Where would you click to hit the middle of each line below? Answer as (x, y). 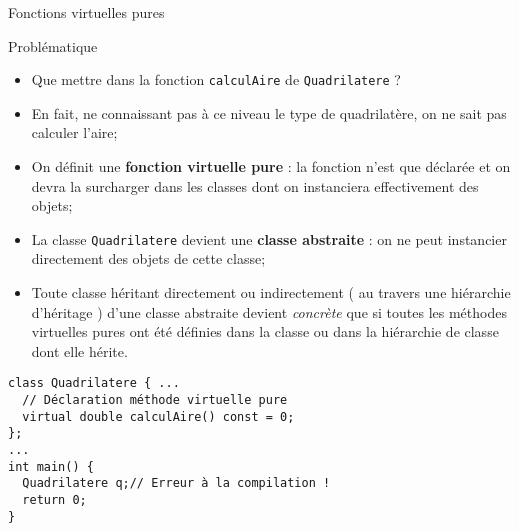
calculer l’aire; (74, 132)
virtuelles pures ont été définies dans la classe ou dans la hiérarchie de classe (265, 331)
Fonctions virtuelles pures (86, 12)
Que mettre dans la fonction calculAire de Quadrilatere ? (216, 79)
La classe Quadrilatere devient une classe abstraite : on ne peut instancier (269, 238)
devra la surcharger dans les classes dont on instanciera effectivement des (255, 185)
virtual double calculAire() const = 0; (158, 416)
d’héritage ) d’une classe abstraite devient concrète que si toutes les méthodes (269, 311)
